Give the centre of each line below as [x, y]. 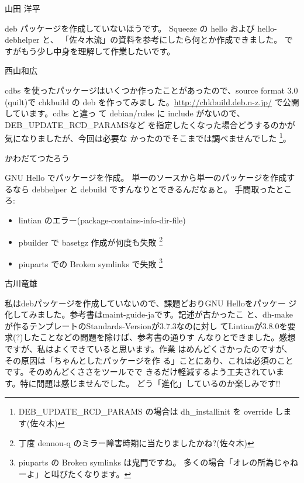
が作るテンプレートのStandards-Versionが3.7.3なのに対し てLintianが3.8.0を [146, 325]
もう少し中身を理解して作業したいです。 [98, 51]
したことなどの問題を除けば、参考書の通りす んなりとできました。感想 [159, 337]
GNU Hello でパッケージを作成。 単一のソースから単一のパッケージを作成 [146, 177]
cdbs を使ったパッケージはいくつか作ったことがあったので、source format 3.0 [151, 90]
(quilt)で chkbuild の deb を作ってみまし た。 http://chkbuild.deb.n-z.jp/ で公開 [152, 101]
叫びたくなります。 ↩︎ [91, 473]
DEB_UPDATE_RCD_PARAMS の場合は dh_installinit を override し [151, 411]
